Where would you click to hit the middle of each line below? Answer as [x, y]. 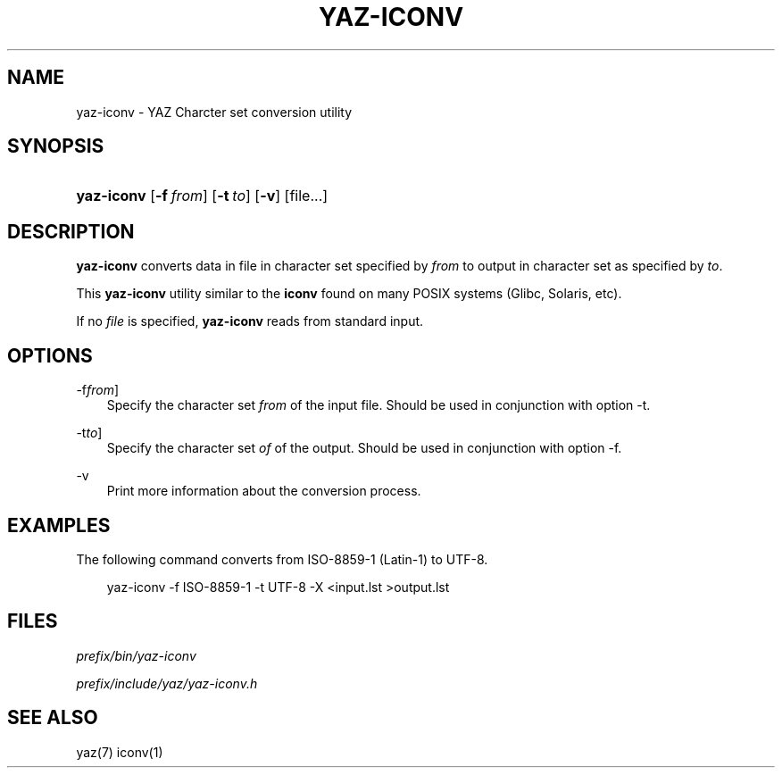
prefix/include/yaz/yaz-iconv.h [167, 683]
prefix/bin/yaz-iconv [136, 655]
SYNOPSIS [56, 146]
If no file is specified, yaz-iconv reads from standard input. [250, 321]
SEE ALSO [53, 718]
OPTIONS [50, 355]
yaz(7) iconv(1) [120, 752]
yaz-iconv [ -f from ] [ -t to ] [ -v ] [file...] [202, 196]
